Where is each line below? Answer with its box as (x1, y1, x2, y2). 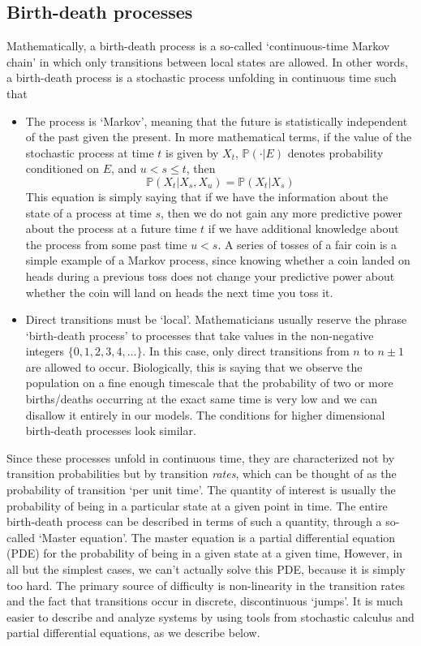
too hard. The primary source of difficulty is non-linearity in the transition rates (6, 576, 406, 593)
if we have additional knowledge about (208, 220, 399, 237)
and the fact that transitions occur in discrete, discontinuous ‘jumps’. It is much (6, 592, 403, 609)
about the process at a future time (25, 220, 197, 237)
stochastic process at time (25, 144, 154, 161)
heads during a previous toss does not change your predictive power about (25, 267, 395, 284)
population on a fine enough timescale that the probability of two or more (25, 374, 393, 391)
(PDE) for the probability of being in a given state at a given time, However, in (6, 545, 403, 562)
